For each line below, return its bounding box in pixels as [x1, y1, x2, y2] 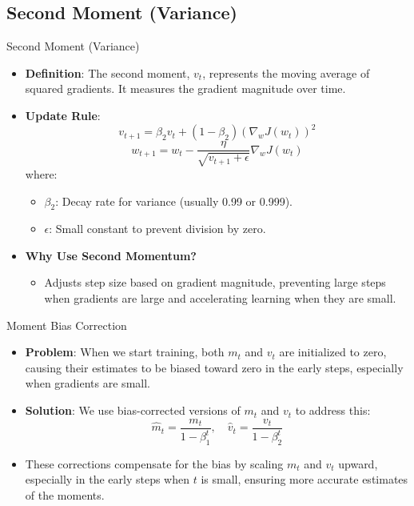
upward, [338, 455, 378, 472]
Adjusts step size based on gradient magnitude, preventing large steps [44, 274, 386, 291]
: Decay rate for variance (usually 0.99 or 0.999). [55, 192, 293, 209]
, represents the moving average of [202, 64, 370, 81]
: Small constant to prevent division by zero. [49, 220, 266, 237]
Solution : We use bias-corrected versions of [25, 402, 241, 419]
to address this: [295, 402, 371, 419]
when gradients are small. [25, 375, 150, 392]
